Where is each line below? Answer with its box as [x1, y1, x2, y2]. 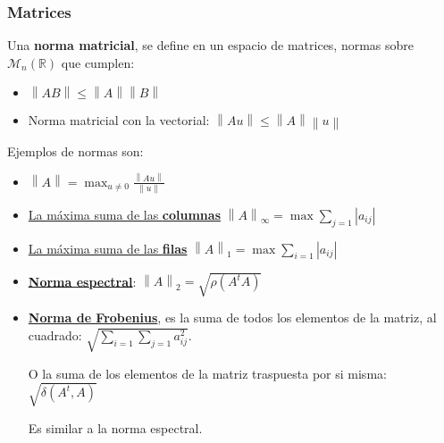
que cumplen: [61, 53, 135, 71]
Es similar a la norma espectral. [28, 418, 203, 437]
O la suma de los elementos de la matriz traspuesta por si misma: [28, 364, 387, 382]
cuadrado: [28, 325, 82, 344]
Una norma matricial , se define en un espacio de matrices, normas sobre [7, 36, 415, 54]
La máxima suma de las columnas [28, 205, 221, 223]
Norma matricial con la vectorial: [28, 111, 210, 130]
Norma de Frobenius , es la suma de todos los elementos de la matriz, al [28, 308, 437, 327]
